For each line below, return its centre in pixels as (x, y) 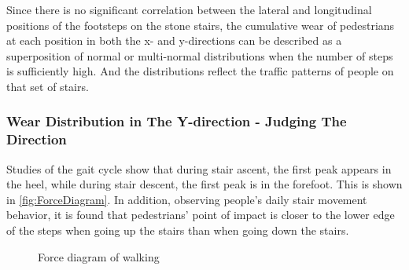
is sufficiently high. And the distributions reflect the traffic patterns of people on (200, 71)
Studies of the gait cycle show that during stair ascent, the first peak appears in (199, 168)
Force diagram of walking (99, 256)
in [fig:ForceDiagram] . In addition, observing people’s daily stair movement (187, 199)
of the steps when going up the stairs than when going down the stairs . (178, 230)
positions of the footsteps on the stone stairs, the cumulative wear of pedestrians (201, 25)
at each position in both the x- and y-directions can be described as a (174, 40)
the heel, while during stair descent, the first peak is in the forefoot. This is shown (204, 184)
